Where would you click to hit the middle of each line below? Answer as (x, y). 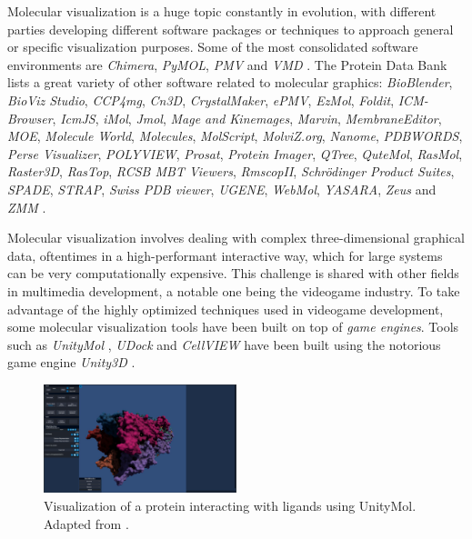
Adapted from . (86, 523)
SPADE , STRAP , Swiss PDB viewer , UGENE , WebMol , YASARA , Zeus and (222, 189)
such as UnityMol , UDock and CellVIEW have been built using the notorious (224, 344)
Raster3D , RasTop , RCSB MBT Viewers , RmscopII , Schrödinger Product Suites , (231, 171)
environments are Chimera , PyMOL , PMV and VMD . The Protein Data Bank (227, 64)
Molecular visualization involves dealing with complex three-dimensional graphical (236, 238)
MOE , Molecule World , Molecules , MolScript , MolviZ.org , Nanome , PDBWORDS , (235, 136)
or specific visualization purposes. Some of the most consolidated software (213, 47)
